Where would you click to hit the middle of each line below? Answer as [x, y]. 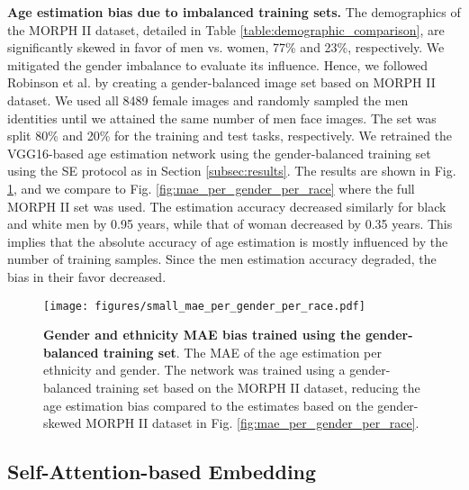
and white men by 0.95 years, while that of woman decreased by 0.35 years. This [230, 224]
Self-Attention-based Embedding [162, 472]
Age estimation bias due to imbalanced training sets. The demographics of [234, 12]
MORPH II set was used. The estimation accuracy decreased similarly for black [227, 206]
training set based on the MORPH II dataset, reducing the [258, 387]
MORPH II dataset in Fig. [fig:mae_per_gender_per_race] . [253, 423]
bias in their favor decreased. [87, 276]
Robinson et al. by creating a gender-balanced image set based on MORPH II [221, 82]
